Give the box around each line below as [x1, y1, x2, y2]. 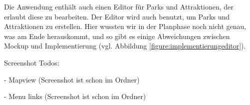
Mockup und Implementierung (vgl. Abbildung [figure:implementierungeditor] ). [4, 40, 246, 51]
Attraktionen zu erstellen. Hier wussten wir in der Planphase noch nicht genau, [4, 21, 247, 31]
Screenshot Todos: [4, 57, 59, 67]
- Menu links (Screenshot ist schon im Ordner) [4, 91, 146, 101]
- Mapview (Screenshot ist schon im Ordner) [4, 74, 140, 84]
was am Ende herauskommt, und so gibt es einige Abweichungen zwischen [4, 30, 230, 41]
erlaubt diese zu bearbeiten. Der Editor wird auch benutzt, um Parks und [4, 11, 230, 21]
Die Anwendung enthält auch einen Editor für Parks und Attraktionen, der [4, 1, 234, 11]
